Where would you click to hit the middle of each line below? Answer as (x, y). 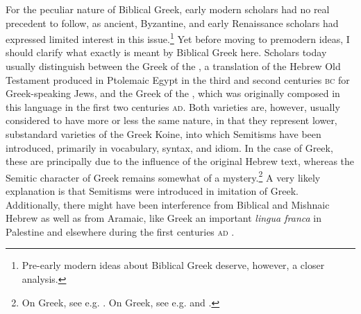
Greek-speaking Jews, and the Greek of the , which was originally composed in (173, 93)
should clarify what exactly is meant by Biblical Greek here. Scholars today (166, 52)
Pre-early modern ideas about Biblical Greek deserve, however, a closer (173, 265)
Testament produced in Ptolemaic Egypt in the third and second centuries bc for (178, 79)
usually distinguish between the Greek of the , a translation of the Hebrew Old (173, 66)
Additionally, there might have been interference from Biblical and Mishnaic (168, 204)
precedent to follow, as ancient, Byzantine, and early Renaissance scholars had (172, 23)
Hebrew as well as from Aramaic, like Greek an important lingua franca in (163, 218)
